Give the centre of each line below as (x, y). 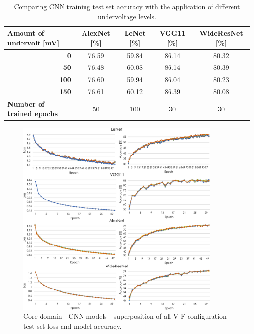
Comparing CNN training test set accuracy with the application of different (127, 6)
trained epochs (33, 113)
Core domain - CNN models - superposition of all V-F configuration (125, 316)
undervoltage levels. (127, 16)
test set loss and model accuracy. (73, 325)
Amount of (26, 33)
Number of (26, 104)
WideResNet (221, 33)
